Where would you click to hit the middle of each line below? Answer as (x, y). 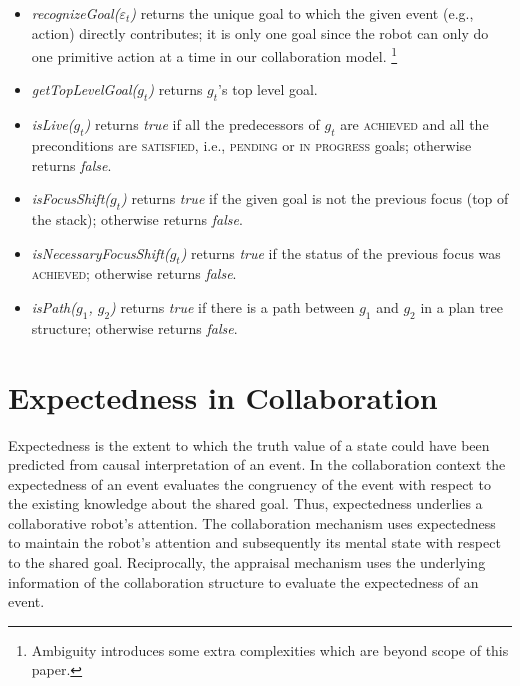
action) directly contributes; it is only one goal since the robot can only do (260, 32)
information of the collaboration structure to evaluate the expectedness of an (243, 581)
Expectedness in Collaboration (223, 396)
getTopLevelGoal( (84, 89)
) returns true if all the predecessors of (202, 124)
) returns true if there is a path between (232, 307)
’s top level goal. (268, 89)
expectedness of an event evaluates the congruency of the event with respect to (249, 483)
